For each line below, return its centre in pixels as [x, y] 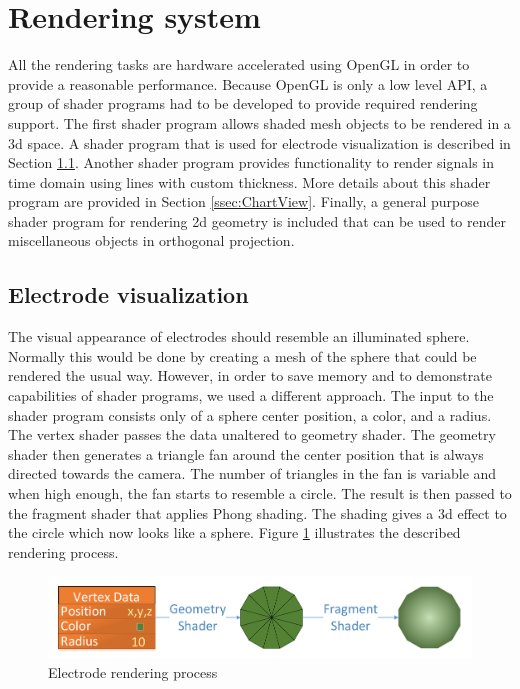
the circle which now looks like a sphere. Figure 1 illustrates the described [234, 532]
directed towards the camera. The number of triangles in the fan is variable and [252, 473]
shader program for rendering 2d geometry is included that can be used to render [257, 220]
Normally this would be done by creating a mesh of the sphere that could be [242, 355]
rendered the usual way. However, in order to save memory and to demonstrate [250, 375]
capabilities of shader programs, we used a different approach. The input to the [251, 395]
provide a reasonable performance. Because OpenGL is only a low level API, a [248, 83]
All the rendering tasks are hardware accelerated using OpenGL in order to [239, 64]
